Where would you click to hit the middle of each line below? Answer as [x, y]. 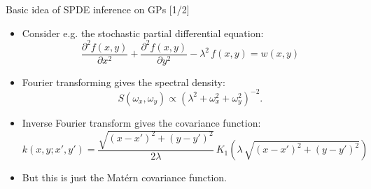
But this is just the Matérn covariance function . [125, 177]
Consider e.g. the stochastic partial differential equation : [143, 33]
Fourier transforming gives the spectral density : [124, 82]
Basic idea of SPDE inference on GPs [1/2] [98, 9]
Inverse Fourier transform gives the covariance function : [141, 122]
